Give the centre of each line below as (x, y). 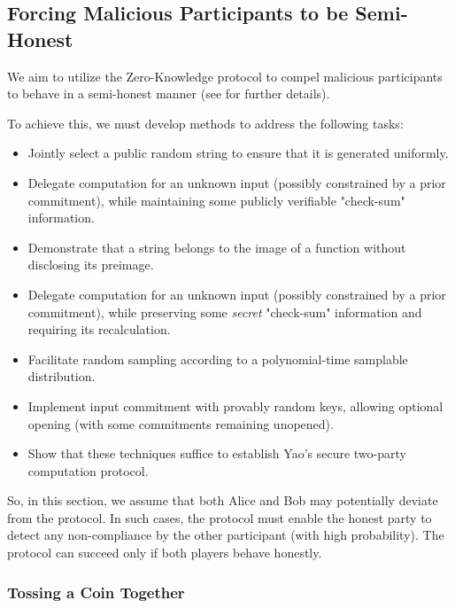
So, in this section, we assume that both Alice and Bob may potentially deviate (223, 500)
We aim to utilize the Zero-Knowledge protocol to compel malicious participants (225, 76)
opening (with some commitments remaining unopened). (181, 423)
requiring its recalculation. (99, 329)
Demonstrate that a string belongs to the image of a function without (217, 247)
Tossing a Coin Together (96, 592)
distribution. (62, 376)
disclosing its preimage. (91, 265)
